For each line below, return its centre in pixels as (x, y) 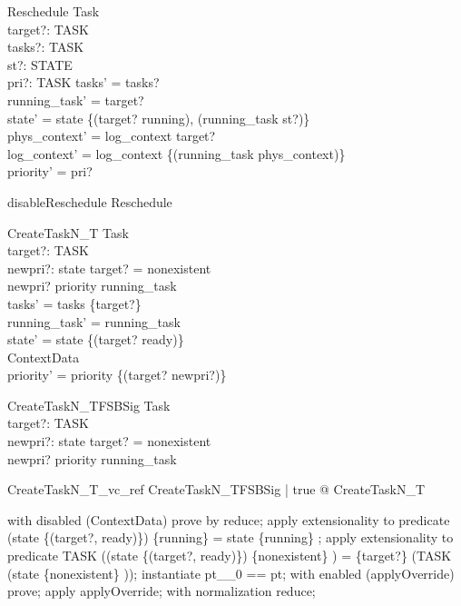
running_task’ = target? (76, 99)
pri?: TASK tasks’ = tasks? (83, 82)
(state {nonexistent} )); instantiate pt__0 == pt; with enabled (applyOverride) (231, 573)
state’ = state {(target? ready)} (96, 339)
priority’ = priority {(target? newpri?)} (117, 375)
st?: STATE (40, 64)
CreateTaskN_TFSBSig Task (89, 405)
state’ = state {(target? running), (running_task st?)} (159, 118)
